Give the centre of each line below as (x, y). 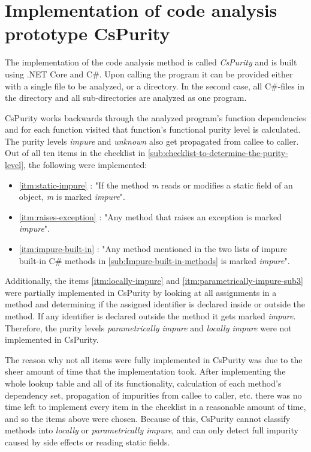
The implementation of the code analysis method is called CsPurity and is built (151, 62)
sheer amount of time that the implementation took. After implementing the (145, 371)
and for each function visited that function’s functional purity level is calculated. (153, 129)
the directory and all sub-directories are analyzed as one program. (126, 98)
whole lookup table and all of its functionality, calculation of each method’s (143, 383)
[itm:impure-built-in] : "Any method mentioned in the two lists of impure (153, 249)
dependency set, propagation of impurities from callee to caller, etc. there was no (153, 395)
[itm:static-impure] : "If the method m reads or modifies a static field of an (156, 185)
